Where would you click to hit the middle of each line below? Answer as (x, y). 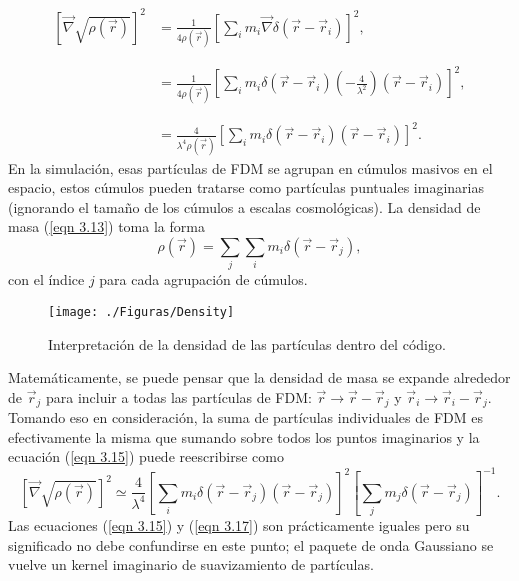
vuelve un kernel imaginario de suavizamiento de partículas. (191, 564)
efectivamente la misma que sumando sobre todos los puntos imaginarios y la (244, 436)
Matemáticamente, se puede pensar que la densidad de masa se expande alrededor (259, 377)
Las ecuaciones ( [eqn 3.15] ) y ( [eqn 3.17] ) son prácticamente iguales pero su (239, 525)
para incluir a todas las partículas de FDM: (178, 396)
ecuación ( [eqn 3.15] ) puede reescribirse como (146, 456)
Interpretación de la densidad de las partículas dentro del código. (247, 343)
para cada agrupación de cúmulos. (203, 279)
